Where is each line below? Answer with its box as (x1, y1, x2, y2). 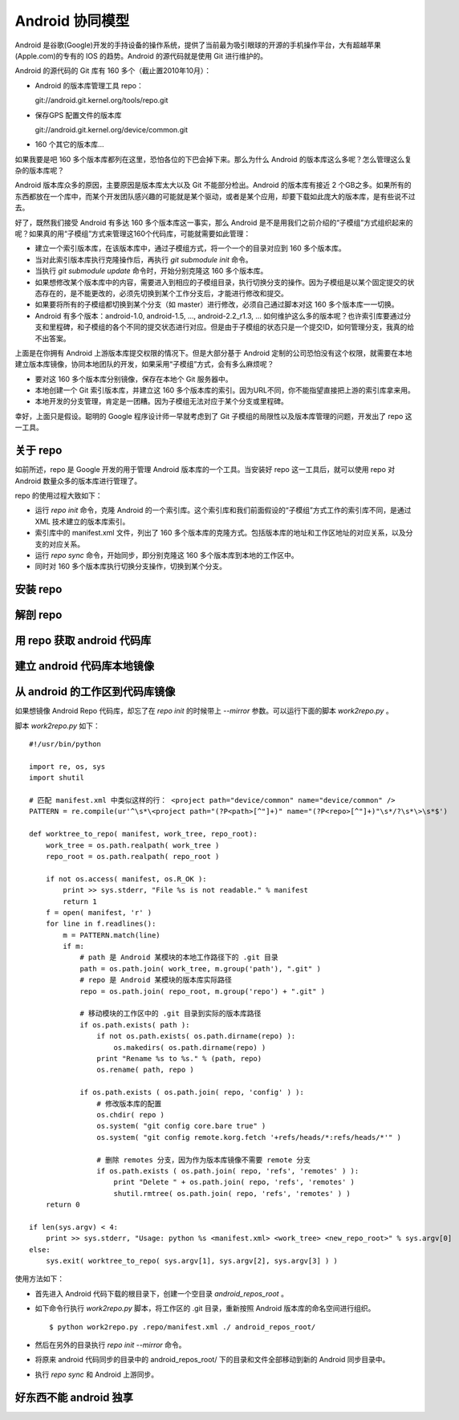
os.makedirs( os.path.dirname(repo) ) (113, 1043, 266, 1052)
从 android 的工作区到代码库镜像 (14, 685, 176, 698)
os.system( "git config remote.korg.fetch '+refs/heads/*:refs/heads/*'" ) (96, 1133, 401, 1141)
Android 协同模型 (14, 12, 130, 30)
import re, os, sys (29, 762, 106, 771)
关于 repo (14, 444, 63, 458)
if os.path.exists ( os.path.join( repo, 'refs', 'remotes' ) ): (96, 1166, 359, 1175)
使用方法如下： (14, 1274, 64, 1284)
